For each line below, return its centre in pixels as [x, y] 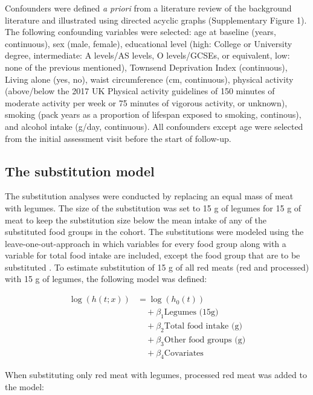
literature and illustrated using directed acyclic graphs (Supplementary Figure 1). [156, 20]
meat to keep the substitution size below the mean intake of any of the [136, 220]
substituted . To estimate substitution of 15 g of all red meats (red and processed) [157, 267]
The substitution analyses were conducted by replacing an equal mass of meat [149, 196]
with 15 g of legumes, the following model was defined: [106, 279]
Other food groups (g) [205, 340]
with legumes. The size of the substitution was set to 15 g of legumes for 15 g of [153, 207]
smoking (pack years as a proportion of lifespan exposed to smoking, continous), [153, 114]
